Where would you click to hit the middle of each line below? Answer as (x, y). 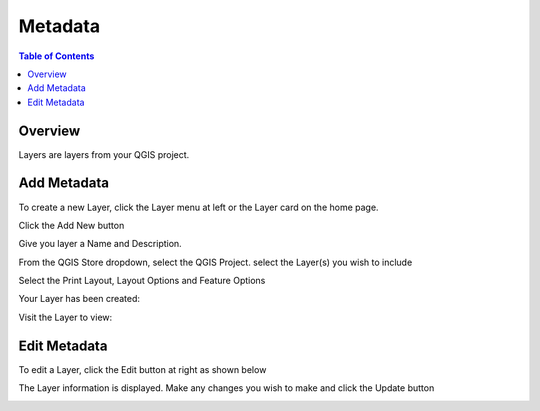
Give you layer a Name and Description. (100, 244)
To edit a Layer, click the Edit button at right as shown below (142, 369)
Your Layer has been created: (79, 299)
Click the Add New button (71, 225)
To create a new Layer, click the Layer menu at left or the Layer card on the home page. (198, 207)
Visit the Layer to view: (65, 317)
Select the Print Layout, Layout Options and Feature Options (142, 281)
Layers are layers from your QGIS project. (104, 154)
